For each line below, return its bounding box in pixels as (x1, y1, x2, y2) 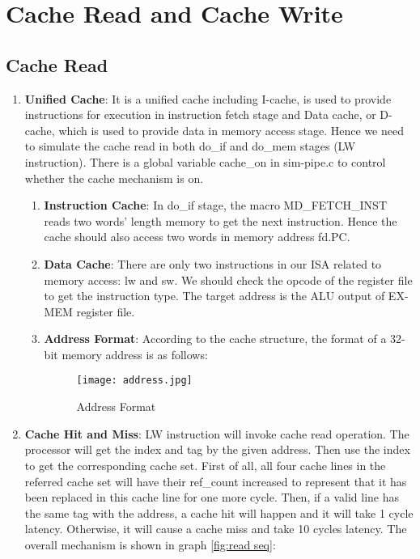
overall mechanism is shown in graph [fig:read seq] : (24, 536, 276, 553)
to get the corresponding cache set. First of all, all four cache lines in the (24, 456, 386, 473)
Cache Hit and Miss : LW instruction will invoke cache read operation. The (24, 425, 409, 442)
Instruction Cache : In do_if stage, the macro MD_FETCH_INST (44, 197, 387, 214)
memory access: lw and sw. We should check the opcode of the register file (44, 271, 413, 288)
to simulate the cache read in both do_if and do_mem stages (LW (24, 138, 356, 155)
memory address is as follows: (62, 345, 208, 362)
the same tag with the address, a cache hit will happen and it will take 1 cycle (24, 504, 414, 521)
